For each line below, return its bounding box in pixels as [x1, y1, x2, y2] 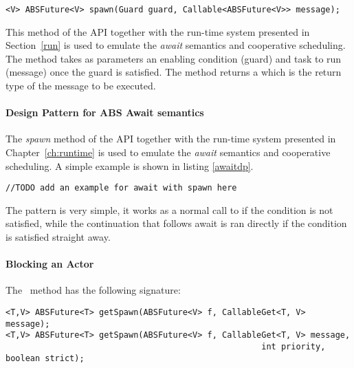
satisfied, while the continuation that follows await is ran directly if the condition [5, 216, 347, 230]
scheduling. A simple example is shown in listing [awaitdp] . [5, 158, 254, 173]
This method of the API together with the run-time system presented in [5, 24, 310, 39]
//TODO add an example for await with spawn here [5, 183, 237, 193]
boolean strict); [5, 353, 85, 363]
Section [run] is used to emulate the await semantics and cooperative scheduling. [5, 38, 346, 52]
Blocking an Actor [5, 257, 94, 271]
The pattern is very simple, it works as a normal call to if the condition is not [5, 202, 333, 217]
